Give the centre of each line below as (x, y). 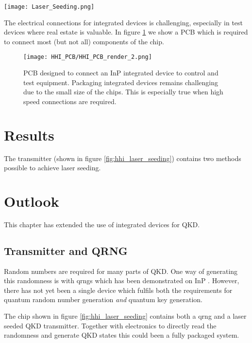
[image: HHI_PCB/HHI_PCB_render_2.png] (88, 57)
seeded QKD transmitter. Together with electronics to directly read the (110, 325)
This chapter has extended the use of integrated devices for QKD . (102, 224)
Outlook (32, 201)
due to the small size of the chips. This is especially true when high (123, 92)
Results (29, 135)
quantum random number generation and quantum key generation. (103, 299)
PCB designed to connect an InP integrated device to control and (121, 73)
